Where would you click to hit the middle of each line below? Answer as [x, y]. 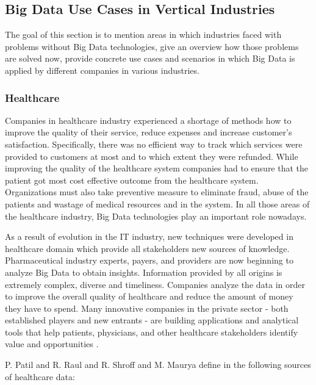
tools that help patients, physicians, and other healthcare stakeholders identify [152, 332]
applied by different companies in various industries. [102, 70]
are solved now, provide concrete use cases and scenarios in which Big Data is [150, 58]
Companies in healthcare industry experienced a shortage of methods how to [148, 120]
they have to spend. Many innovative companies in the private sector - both [147, 308]
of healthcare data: [40, 376]
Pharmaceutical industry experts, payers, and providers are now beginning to [149, 260]
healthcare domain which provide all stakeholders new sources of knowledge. [147, 248]
